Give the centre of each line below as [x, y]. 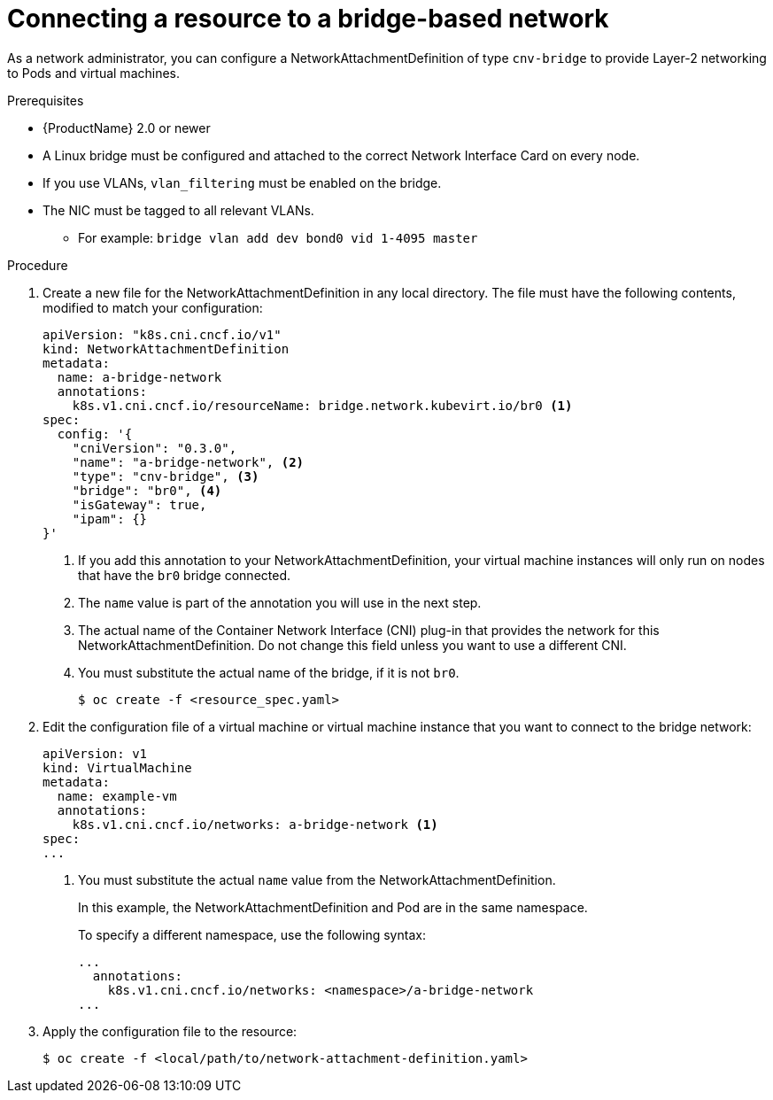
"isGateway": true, [139, 504]
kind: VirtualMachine [117, 767]
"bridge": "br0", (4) [147, 490]
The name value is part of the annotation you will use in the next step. [280, 602]
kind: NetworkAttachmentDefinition [166, 349]
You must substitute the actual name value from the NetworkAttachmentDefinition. [317, 879]
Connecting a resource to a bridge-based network [308, 19]
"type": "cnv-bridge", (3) [166, 476]
